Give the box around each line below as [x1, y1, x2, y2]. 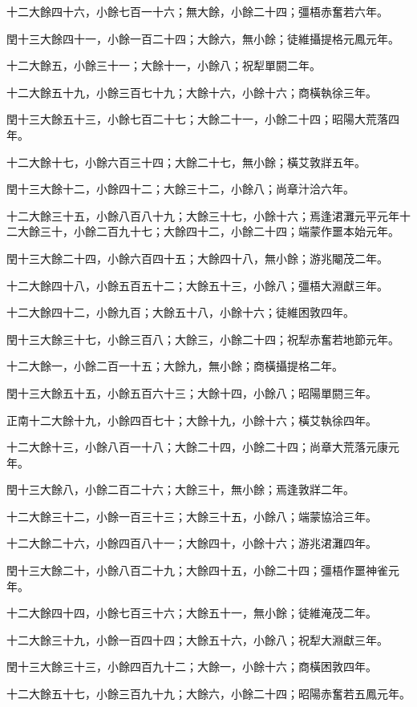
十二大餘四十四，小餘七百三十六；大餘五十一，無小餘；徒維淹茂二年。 [6, 604, 377, 621]
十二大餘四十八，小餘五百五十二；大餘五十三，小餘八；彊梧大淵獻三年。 [6, 277, 388, 293]
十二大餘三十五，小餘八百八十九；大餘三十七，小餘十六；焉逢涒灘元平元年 [6, 207, 399, 224]
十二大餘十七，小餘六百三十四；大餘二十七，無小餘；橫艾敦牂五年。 [6, 153, 366, 170]
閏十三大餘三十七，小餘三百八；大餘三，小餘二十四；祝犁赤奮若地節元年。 [6, 330, 399, 347]
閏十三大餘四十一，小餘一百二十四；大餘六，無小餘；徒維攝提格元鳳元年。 [6, 30, 399, 46]
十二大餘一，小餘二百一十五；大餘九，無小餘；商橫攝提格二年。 [6, 358, 343, 374]
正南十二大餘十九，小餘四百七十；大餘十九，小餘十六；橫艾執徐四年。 [6, 411, 377, 428]
